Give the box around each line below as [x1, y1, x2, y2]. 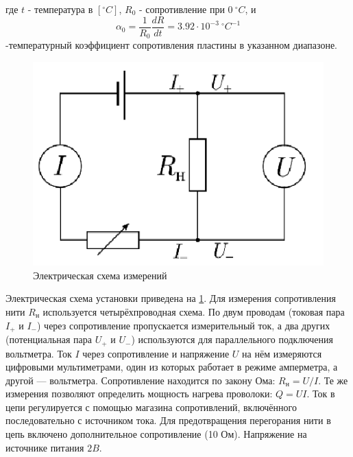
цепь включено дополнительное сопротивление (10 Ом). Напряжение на [5, 427, 307, 441]
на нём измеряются [242, 346, 322, 360]
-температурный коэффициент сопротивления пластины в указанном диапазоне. [5, 38, 337, 52]
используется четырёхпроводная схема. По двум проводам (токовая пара [42, 305, 345, 319]
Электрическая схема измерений [33, 268, 167, 282]
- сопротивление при [138, 2, 225, 16]
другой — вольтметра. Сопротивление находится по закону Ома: [5, 373, 276, 387]
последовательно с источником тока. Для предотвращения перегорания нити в [5, 413, 331, 427]
